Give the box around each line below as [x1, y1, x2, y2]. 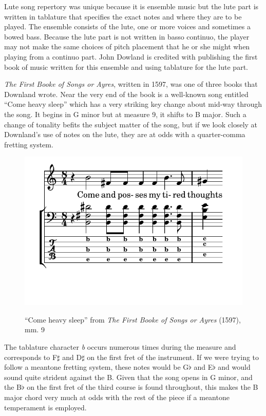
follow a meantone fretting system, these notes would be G [4, 362, 189, 372]
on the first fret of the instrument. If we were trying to [87, 351, 259, 362]
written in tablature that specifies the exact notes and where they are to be [4, 11, 242, 22]
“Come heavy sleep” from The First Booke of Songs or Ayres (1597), [25, 314, 241, 325]
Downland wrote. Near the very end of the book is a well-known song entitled [4, 88, 249, 99]
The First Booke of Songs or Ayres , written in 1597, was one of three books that [4, 79, 258, 89]
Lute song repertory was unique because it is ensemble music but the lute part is [4, 1, 259, 11]
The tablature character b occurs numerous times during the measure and [4, 342, 236, 352]
